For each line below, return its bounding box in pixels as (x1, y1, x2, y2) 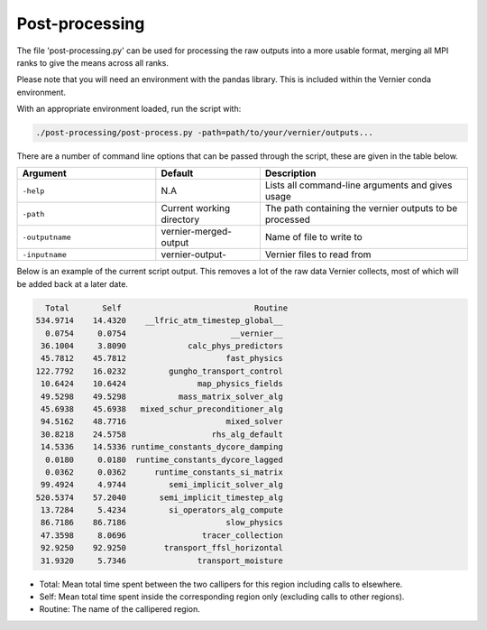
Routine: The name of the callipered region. (39, 604, 200, 615)
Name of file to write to (264, 231, 363, 244)
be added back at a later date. (16, 278, 128, 289)
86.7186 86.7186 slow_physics (41, 517, 283, 528)
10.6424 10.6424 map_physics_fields (41, 379, 283, 389)
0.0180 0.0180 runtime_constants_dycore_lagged (45, 454, 283, 465)
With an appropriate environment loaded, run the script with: (16, 104, 242, 115)
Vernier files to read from (264, 248, 372, 261)
